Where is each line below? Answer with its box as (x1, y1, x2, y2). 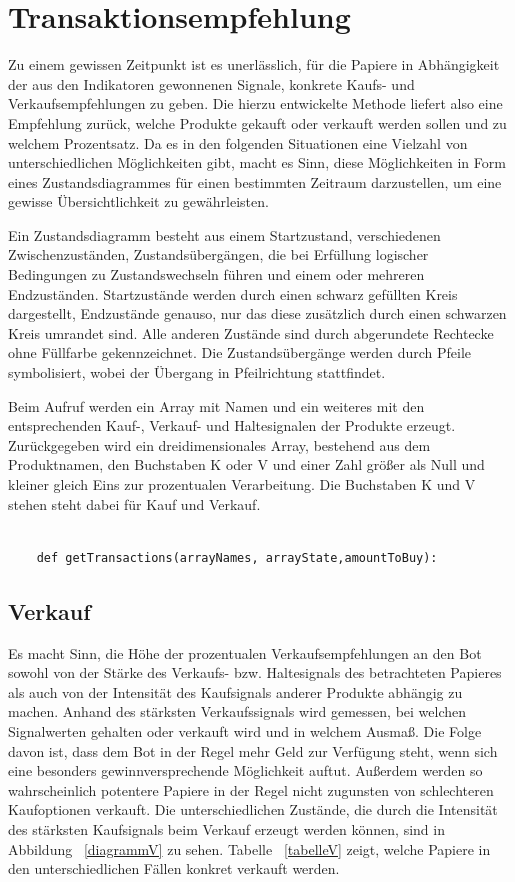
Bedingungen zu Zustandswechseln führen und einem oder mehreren (8, 264, 425, 285)
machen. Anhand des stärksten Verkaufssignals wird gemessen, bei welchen (8, 701, 467, 722)
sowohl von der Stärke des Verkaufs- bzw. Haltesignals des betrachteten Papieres (8, 662, 502, 683)
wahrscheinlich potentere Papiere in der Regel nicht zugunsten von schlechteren (8, 779, 494, 800)
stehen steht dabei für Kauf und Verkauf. (8, 493, 261, 514)
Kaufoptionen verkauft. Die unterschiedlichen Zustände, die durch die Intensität (8, 799, 498, 820)
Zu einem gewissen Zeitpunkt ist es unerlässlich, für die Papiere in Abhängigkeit (8, 54, 500, 75)
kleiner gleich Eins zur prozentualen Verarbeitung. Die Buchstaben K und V (8, 474, 476, 494)
